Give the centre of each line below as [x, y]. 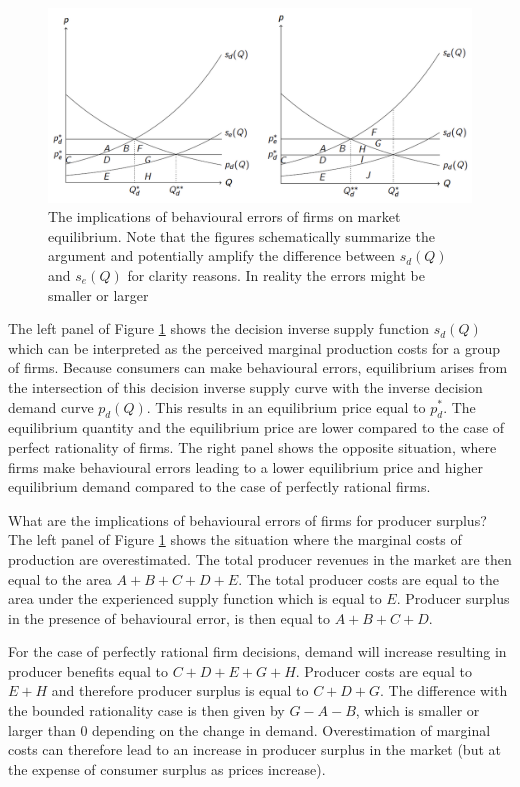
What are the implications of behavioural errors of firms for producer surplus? [247, 519]
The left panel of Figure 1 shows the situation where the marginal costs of [235, 539]
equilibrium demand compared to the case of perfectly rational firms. [219, 486]
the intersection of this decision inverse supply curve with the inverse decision [245, 386]
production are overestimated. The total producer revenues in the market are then [260, 558]
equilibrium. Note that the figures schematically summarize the [241, 235]
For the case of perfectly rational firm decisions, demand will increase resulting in [257, 651]
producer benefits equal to [88, 670]
